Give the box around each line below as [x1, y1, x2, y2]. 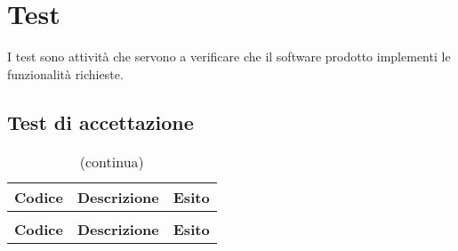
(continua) [79, 150, 144, 172]
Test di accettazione [7, 108, 194, 135]
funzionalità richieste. [7, 64, 124, 83]
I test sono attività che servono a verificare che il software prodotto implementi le [7, 47, 451, 66]
